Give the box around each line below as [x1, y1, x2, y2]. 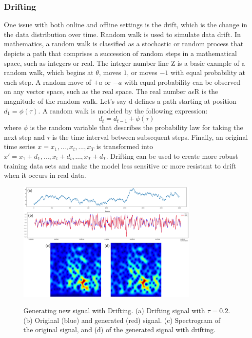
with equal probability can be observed [124, 76, 240, 87]
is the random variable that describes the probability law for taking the [30, 122, 243, 132]
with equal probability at [171, 67, 245, 77]
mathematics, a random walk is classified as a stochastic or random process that [4, 38, 244, 49]
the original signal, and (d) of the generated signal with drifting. [23, 324, 215, 335]
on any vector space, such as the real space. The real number [4, 86, 186, 96]
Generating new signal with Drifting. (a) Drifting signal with [23, 305, 205, 316]
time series [4, 141, 36, 151]
